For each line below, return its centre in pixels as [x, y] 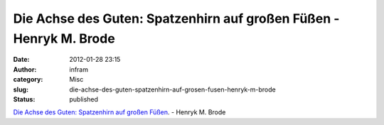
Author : [25, 69]
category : [28, 80]
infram [79, 69]
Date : [21, 60]
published [84, 99]
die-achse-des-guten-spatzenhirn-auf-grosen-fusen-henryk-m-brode [173, 89]
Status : [24, 99]
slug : [21, 89]
